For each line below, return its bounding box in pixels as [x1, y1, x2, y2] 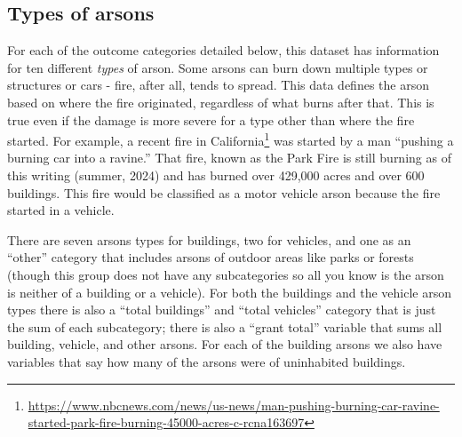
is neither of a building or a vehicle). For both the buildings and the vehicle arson [7, 282, 451, 301]
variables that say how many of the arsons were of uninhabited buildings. [7, 352, 406, 370]
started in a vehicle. [7, 201, 115, 219]
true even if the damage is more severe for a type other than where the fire [7, 110, 415, 129]
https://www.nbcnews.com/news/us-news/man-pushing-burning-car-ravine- [28, 395, 440, 414]
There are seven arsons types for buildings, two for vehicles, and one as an [7, 230, 411, 249]
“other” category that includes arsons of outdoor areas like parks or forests [7, 248, 414, 266]
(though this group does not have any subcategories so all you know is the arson [7, 265, 444, 283]
